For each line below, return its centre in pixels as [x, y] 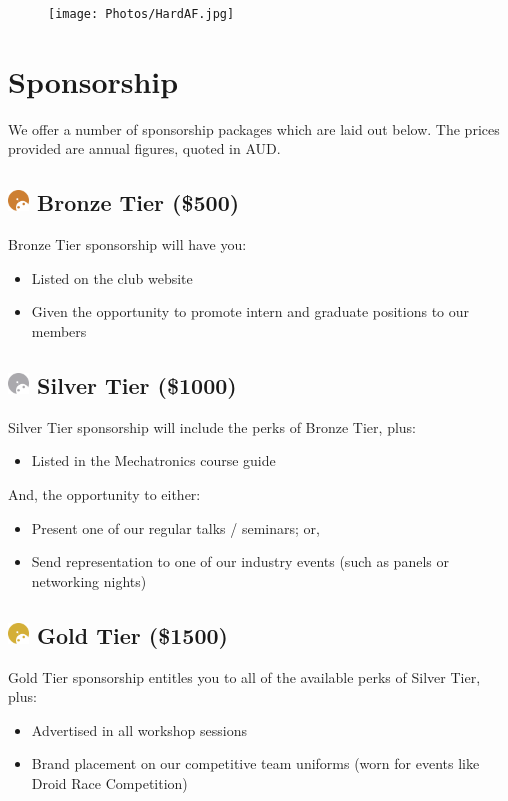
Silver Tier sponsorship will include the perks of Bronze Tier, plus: [212, 426]
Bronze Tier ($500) [138, 202]
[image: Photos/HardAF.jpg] [141, 14]
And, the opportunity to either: [104, 493]
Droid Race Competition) [109, 782]
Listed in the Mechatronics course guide [153, 460]
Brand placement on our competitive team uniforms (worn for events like [255, 763]
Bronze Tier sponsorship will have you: [127, 244]
